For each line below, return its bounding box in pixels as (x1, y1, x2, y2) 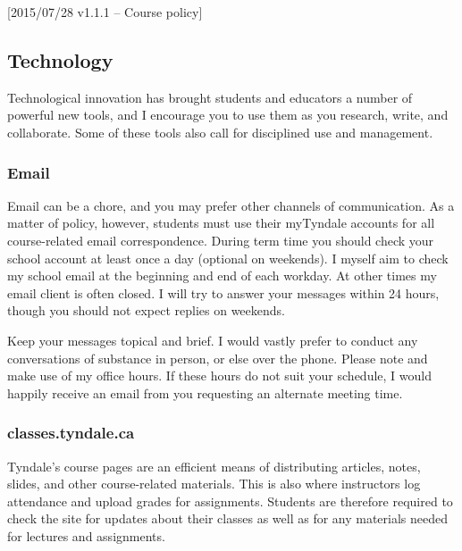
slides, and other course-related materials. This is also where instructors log (7, 474, 421, 493)
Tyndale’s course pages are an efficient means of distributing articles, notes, (7, 456, 421, 475)
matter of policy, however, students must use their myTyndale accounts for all (7, 213, 435, 232)
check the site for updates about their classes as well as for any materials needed (7, 509, 449, 528)
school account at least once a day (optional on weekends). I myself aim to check (7, 248, 449, 267)
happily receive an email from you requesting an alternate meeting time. (7, 383, 403, 402)
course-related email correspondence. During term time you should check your (7, 230, 434, 249)
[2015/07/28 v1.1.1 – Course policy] (7, 3, 203, 21)
